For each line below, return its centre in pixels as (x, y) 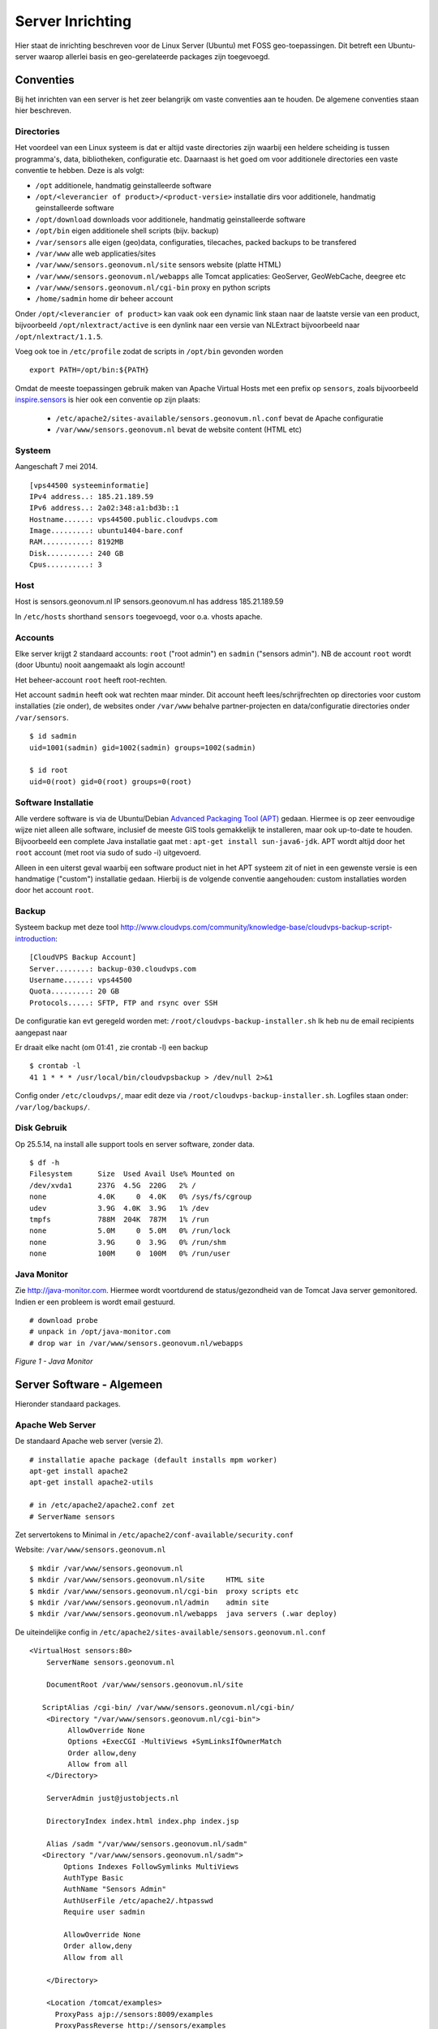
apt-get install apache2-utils (92, 1482)
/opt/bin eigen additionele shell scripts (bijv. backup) (127, 230)
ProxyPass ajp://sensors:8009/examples (134, 2014)
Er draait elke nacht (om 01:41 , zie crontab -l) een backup (112, 1047)
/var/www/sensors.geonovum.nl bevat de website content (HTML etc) (179, 429)
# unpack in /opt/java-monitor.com (100, 1332)
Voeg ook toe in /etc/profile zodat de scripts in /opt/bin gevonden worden (149, 351)
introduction (35, 938)
